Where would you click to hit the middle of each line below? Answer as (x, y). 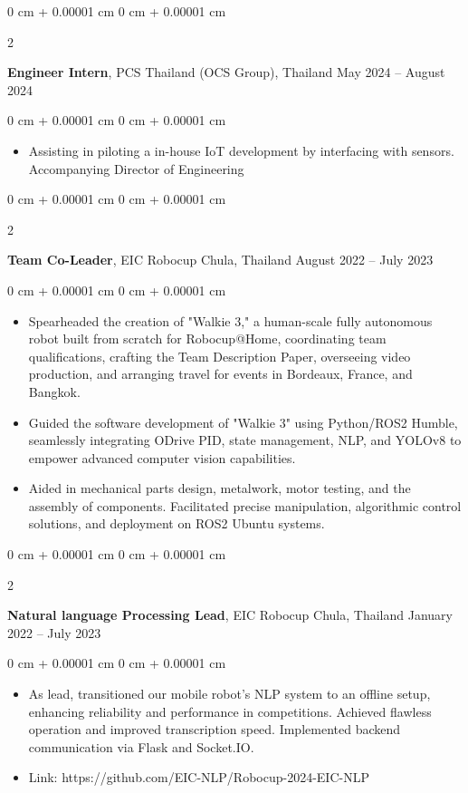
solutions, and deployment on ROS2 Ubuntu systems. (177, 523)
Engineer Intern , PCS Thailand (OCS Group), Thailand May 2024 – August (226, 72)
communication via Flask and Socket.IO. (141, 746)
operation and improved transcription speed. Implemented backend (215, 729)
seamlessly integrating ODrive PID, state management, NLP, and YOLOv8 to (245, 440)
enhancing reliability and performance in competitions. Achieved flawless (230, 711)
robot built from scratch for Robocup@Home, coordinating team (207, 338)
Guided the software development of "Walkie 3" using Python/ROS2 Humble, (243, 422)
